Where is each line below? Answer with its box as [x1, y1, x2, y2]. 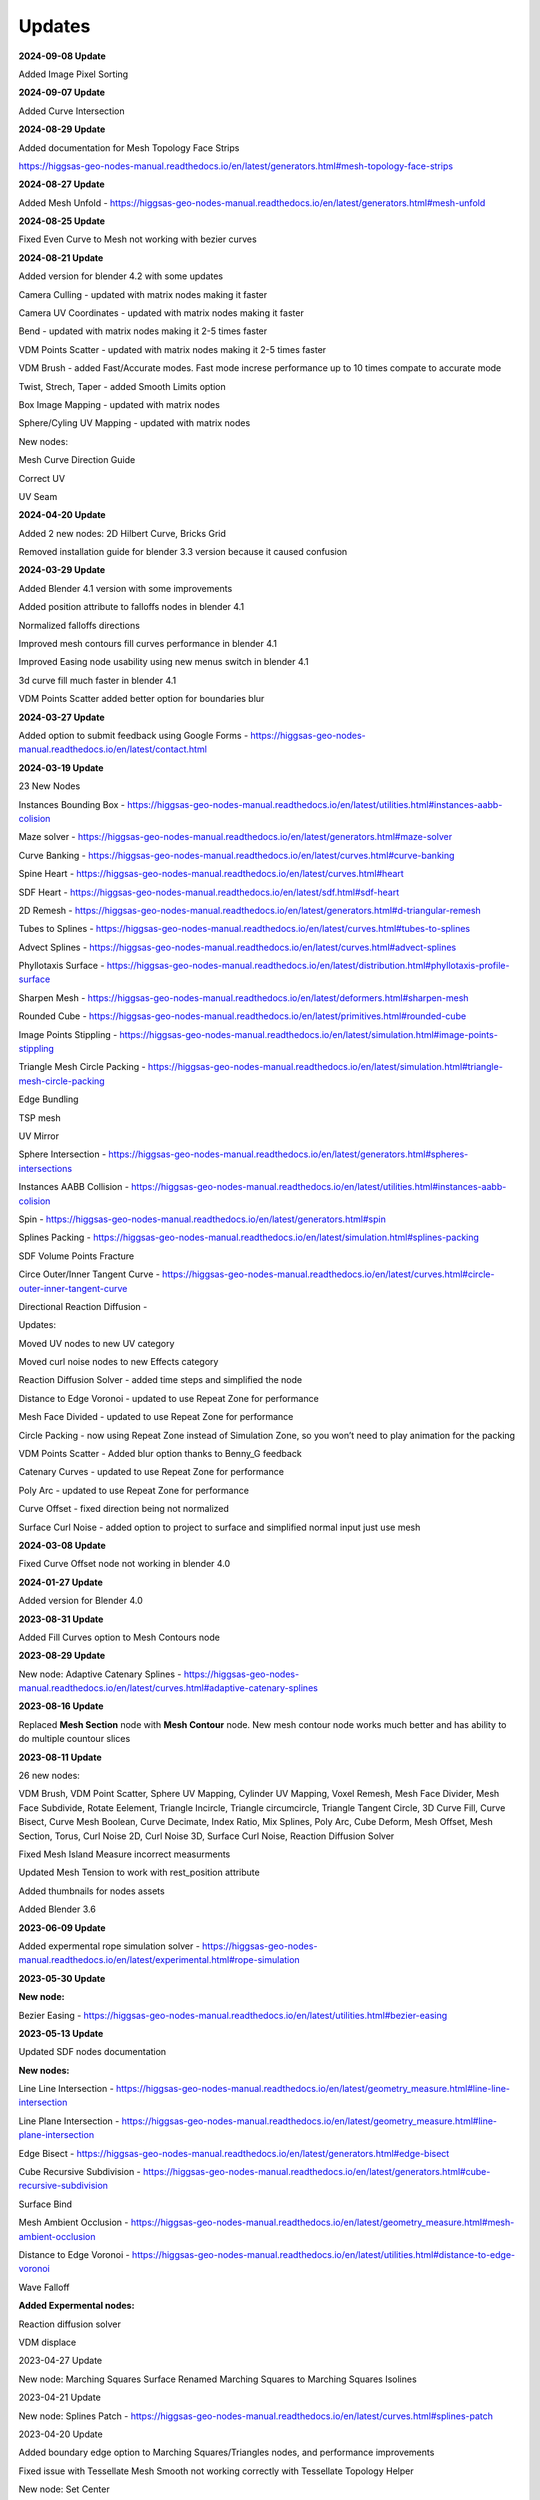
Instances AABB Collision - [18, 1181, 130, 1193]
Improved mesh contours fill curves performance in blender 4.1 [18, 638, 277, 650]
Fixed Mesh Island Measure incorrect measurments [18, 1848, 231, 1860]
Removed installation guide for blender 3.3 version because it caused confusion [18, 546, 348, 558]
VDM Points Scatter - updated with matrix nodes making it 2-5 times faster [18, 343, 327, 355]
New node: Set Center [18, 2483, 110, 2495]
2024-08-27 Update [18, 178, 105, 190]
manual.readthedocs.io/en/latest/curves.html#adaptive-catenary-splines [18, 1682, 319, 1694]
